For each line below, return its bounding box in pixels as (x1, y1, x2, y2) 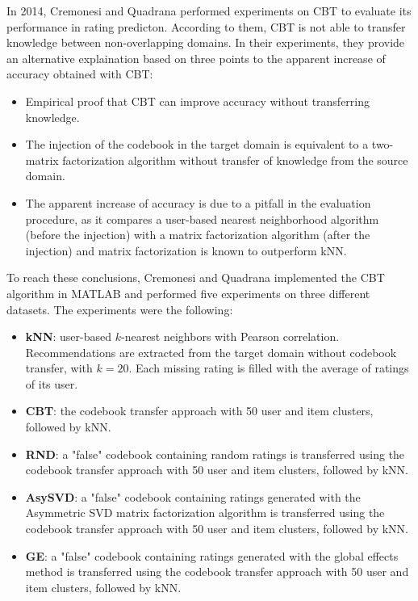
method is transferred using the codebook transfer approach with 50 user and (25, 563, 409, 580)
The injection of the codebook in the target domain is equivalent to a (25, 136, 369, 153)
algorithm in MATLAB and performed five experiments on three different (6, 284, 370, 301)
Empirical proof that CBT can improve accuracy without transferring (25, 92, 370, 109)
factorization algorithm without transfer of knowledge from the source (62, 151, 408, 168)
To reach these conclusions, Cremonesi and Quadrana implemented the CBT (6, 269, 385, 286)
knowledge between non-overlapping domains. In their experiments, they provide (6, 34, 405, 51)
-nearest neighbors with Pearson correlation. (120, 328, 340, 345)
